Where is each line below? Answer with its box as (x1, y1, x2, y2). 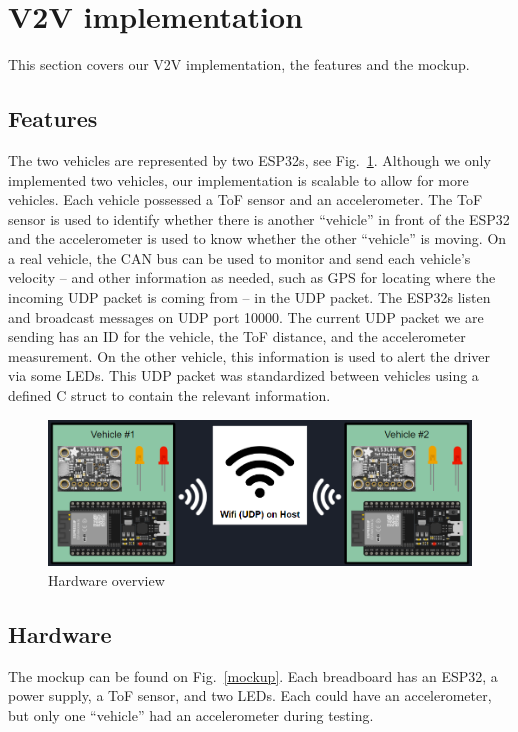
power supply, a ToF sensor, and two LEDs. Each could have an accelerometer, (8, 685, 492, 706)
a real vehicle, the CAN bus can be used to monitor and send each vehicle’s (8, 247, 471, 268)
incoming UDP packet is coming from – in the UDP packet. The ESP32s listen (8, 287, 491, 308)
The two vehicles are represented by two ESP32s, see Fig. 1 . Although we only (8, 149, 491, 170)
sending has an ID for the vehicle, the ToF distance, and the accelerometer (8, 326, 466, 347)
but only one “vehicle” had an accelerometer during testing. (8, 704, 374, 725)
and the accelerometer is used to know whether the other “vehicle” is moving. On (8, 228, 507, 249)
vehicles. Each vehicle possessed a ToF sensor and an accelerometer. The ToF (8, 189, 483, 210)
